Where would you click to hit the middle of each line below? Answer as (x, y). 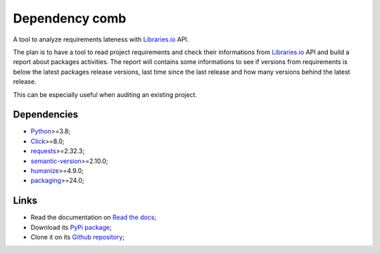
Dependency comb (70, 18)
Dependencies (46, 115)
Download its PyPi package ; (71, 227)
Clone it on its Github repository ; (77, 237)
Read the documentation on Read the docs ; (94, 217)
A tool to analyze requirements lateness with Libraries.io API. (101, 39)
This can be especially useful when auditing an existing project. (105, 94)
